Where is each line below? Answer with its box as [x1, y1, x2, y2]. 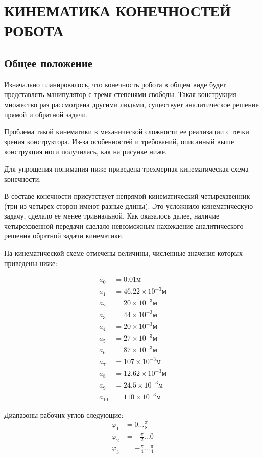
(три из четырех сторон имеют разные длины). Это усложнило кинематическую [4, 200, 253, 211]
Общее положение [4, 55, 93, 70]
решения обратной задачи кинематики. [4, 230, 124, 241]
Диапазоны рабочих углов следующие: [4, 409, 124, 420]
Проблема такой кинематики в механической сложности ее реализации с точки [4, 126, 249, 137]
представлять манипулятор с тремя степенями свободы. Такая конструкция [4, 89, 236, 100]
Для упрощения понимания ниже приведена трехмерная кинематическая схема [4, 163, 249, 174]
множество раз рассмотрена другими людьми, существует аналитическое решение [4, 99, 259, 109]
